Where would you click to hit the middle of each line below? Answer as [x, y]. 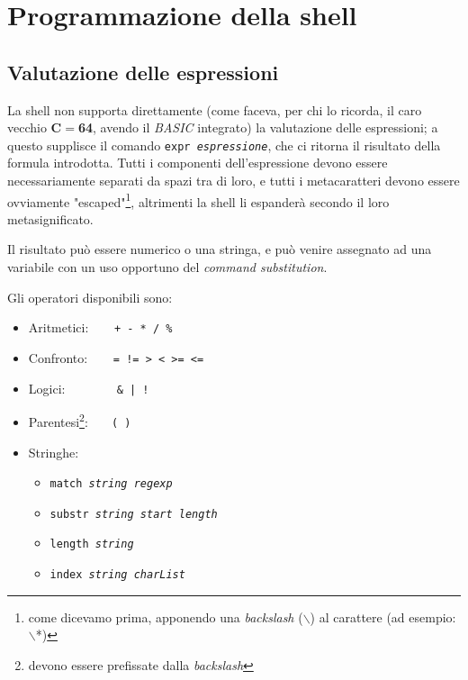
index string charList [117, 575]
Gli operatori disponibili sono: [90, 297]
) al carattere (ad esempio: [383, 617]
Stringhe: [54, 452]
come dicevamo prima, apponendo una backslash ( [166, 617]
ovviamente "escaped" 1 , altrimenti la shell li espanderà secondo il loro [198, 200]
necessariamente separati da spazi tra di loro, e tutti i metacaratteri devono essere [234, 181]
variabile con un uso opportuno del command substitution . [167, 267]
